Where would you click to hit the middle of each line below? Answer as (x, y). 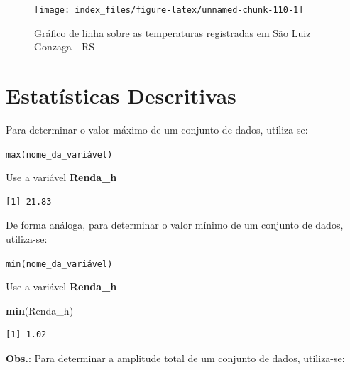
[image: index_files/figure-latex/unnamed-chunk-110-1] (169, 10)
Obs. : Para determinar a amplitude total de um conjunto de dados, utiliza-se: (175, 358)
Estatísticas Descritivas (121, 96)
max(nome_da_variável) (59, 154)
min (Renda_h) (40, 310)
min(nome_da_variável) (59, 264)
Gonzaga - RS (65, 47)
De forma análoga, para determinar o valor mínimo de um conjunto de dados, (175, 225)
